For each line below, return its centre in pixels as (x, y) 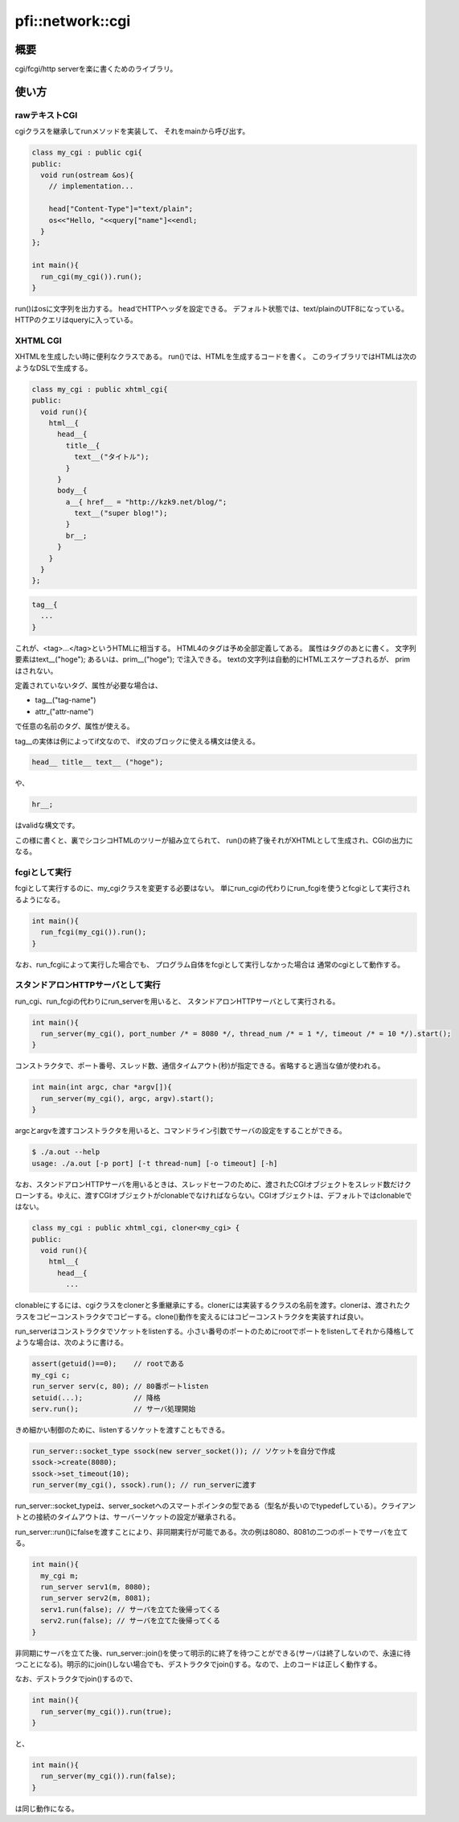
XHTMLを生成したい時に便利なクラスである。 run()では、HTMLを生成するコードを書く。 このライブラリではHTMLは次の (216, 357)
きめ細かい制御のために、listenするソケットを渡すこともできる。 (122, 1429)
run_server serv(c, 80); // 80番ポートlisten (120, 1387)
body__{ (72, 491)
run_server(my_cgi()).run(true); (106, 1711)
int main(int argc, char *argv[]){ (102, 1087)
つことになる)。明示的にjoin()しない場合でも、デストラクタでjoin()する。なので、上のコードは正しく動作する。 (198, 1664)
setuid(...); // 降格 (96, 1397)
